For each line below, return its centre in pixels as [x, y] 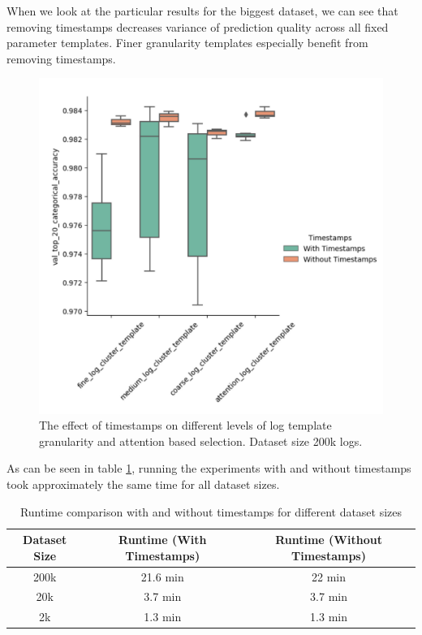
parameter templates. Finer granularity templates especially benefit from [187, 43]
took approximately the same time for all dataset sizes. [143, 484]
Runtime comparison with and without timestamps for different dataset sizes [211, 511]
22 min [329, 576]
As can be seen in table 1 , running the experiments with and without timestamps [209, 468]
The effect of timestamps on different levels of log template [185, 425]
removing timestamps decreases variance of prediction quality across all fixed [198, 26]
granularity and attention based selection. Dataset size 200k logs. [201, 441]
